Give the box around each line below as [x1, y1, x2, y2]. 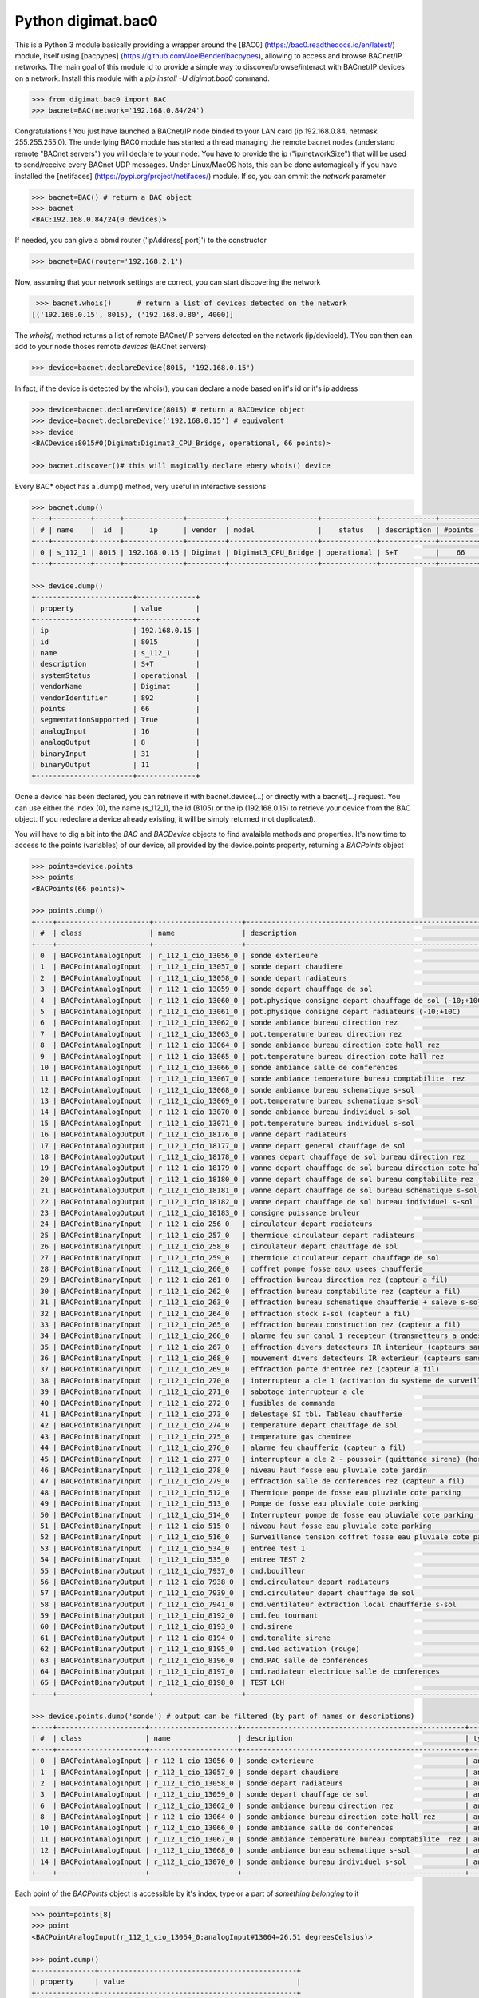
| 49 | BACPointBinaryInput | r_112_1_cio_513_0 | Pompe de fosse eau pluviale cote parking [31, 1499, 419, 1508]
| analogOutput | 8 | [31, 738, 200, 747]
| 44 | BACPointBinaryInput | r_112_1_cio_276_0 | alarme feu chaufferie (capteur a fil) [31, 1443, 406, 1452]
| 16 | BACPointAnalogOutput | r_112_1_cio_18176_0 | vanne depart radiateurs [31, 1130, 347, 1139]
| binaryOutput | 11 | [31, 760, 200, 769]
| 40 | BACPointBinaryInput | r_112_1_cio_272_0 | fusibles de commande [31, 1399, 335, 1407]
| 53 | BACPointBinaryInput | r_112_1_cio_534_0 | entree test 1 [31, 1543, 306, 1553]
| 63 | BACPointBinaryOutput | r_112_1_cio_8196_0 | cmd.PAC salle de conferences [31, 1655, 369, 1665]
